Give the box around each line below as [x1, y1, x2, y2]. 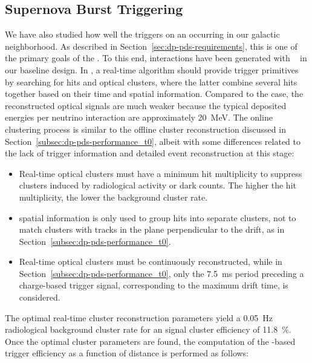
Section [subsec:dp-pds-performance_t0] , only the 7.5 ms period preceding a [19, 267, 304, 279]
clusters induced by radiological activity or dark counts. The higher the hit [19, 179, 296, 191]
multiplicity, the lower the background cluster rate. [19, 190, 208, 203]
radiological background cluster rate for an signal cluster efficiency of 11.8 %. [5, 323, 291, 336]
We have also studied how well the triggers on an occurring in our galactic [5, 28, 280, 41]
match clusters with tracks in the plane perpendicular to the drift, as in [19, 223, 285, 236]
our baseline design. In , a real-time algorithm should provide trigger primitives [5, 63, 299, 76]
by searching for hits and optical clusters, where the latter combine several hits [5, 75, 297, 88]
